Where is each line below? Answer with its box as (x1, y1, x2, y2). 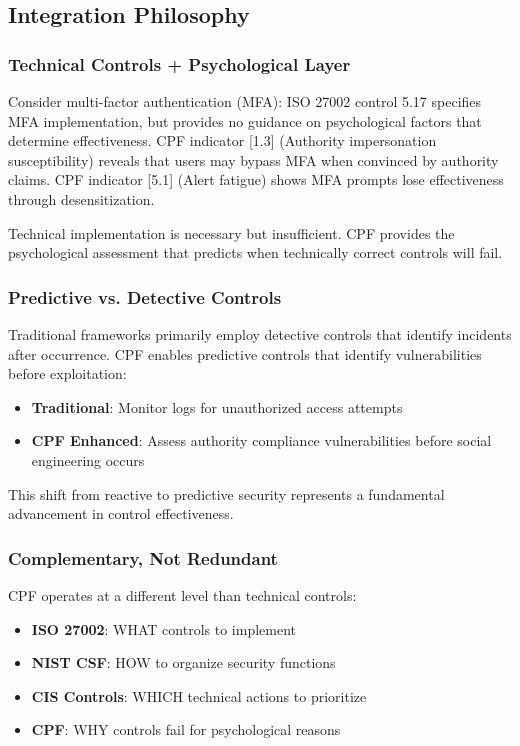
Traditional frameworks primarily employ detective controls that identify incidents (8, 323, 512, 344)
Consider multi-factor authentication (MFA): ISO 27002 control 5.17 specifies (8, 91, 482, 111)
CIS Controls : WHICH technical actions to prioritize (31, 685, 367, 706)
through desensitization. (8, 188, 155, 209)
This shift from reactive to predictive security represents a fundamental (8, 483, 445, 504)
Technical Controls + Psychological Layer (8, 51, 351, 76)
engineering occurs (31, 449, 145, 470)
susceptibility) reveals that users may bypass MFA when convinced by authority (8, 149, 499, 170)
